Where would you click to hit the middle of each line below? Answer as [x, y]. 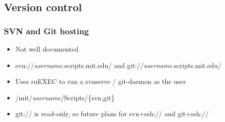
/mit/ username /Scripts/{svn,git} [65, 97]
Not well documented [47, 49]
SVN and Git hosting [47, 31]
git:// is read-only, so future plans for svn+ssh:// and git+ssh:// [112, 114]
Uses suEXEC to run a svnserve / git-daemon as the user [101, 81]
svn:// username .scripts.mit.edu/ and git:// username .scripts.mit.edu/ [118, 65]
